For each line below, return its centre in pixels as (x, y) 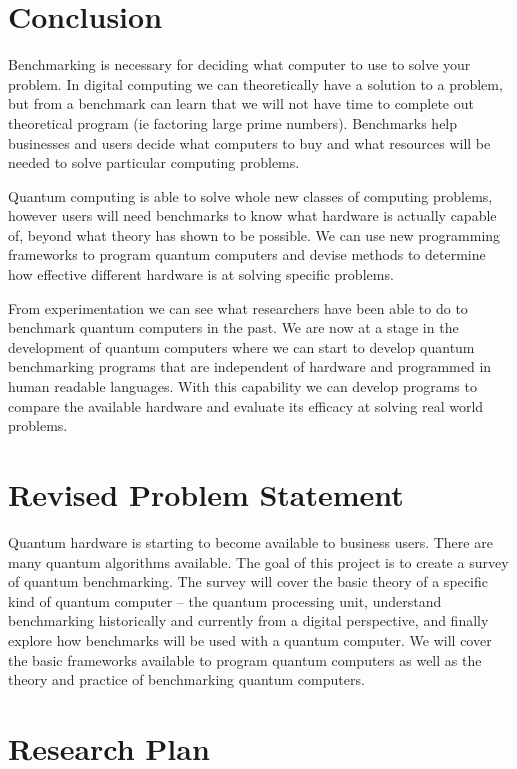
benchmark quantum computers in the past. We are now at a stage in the (233, 327)
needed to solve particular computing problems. (154, 162)
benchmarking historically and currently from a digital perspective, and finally (248, 620)
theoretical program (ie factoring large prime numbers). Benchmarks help (233, 122)
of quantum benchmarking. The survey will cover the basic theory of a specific (248, 581)
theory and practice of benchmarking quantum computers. (186, 679)
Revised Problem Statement (206, 494)
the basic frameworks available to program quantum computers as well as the (245, 659)
